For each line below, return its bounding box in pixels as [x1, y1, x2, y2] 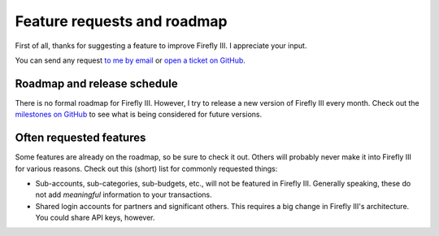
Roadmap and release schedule [15, 76, 178, 90]
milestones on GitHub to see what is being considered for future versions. [15, 110, 263, 120]
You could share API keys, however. [35, 212, 155, 223]
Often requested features [15, 131, 146, 145]
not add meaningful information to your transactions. [35, 190, 212, 199]
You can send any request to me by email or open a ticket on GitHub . [15, 55, 246, 65]
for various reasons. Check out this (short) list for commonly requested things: [15, 164, 278, 173]
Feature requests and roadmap [15, 12, 228, 30]
